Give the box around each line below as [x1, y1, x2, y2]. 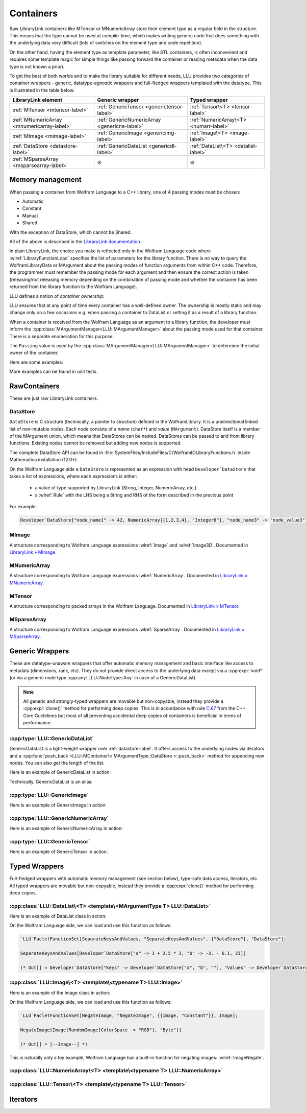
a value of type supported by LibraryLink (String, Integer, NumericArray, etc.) [35, 485, 197, 491]
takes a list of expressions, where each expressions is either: [9, 473, 138, 479]
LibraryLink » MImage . [9, 549, 57, 555]
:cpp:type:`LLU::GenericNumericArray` [9, 815, 109, 822]
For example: [9, 504, 37, 510]
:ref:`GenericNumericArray [97, 116, 161, 124]
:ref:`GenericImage [97, 129, 143, 136]
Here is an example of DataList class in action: [9, 913, 107, 919]
